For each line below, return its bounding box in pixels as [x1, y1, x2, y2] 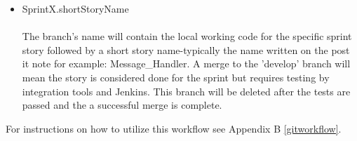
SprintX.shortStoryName [22, 1, 129, 15]
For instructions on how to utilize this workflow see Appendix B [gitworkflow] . [6, 121, 342, 135]
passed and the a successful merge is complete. [22, 98, 222, 112]
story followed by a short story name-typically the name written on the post [22, 42, 350, 57]
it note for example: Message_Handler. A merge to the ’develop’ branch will [22, 56, 351, 71]
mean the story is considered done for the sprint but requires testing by [22, 69, 330, 84]
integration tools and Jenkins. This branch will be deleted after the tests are [22, 83, 351, 98]
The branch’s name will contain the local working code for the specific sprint [22, 29, 352, 43]
